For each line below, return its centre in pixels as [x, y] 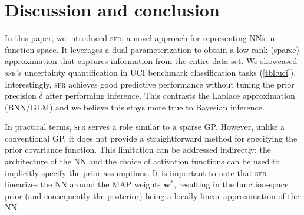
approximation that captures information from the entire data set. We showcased [151, 61]
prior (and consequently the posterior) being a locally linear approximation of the [152, 195]
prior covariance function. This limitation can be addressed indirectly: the [138, 150]
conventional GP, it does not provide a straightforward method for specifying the [151, 138]
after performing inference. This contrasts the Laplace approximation [170, 95]
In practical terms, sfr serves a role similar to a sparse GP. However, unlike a [145, 127]
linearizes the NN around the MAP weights [83, 184]
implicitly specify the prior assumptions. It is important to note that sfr [136, 172]
